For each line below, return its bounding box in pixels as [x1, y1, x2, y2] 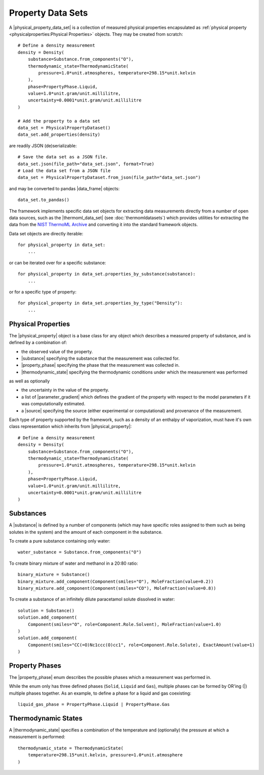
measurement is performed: [9, 734, 66, 740]
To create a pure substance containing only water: [9, 538, 110, 544]
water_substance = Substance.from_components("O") [18, 550, 142, 555]
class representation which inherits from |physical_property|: [9, 424, 132, 429]
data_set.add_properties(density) [18, 132, 100, 137]
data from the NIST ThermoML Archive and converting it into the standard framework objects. [9, 222, 198, 227]
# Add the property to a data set [18, 118, 100, 124]
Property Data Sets [9, 7, 88, 18]
